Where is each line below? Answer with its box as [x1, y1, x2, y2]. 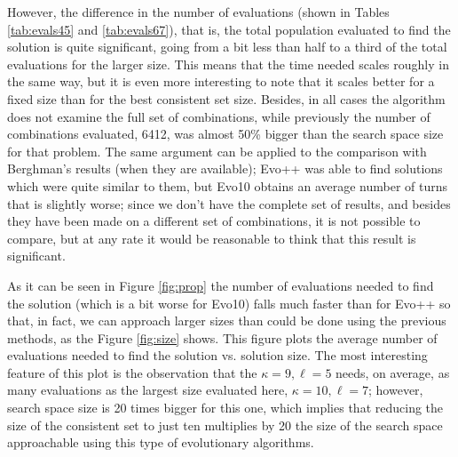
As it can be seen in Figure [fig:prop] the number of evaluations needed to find [7, 276, 434, 294]
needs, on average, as [336, 363, 450, 381]
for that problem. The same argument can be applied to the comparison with [7, 141, 427, 160]
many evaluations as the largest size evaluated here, [7, 381, 288, 399]
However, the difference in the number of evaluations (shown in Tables [7, 3, 390, 20]
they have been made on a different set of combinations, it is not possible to [7, 212, 421, 230]
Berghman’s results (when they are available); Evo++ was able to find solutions [7, 159, 443, 178]
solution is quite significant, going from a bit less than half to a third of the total [7, 37, 447, 56]
